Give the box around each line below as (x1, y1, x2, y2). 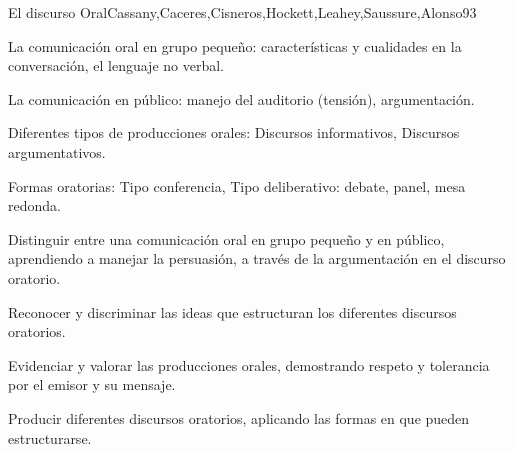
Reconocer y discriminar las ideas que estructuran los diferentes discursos (8, 301, 457, 322)
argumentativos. (8, 141, 106, 162)
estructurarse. (8, 427, 92, 448)
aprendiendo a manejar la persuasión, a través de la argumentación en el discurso (8, 248, 506, 269)
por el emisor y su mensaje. (8, 374, 176, 395)
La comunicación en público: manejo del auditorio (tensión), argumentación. (8, 88, 475, 109)
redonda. (8, 195, 61, 216)
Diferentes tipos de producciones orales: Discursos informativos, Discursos (8, 122, 460, 143)
